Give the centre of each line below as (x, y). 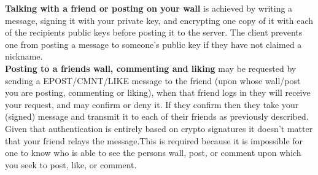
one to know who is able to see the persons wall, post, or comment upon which (153, 153)
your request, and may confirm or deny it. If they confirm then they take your (152, 104)
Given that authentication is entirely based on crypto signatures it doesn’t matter (159, 128)
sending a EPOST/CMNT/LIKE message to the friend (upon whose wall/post (153, 80)
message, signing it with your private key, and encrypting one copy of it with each (159, 20)
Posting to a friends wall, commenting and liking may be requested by (151, 68)
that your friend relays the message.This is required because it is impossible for (154, 140)
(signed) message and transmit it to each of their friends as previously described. (157, 116)
